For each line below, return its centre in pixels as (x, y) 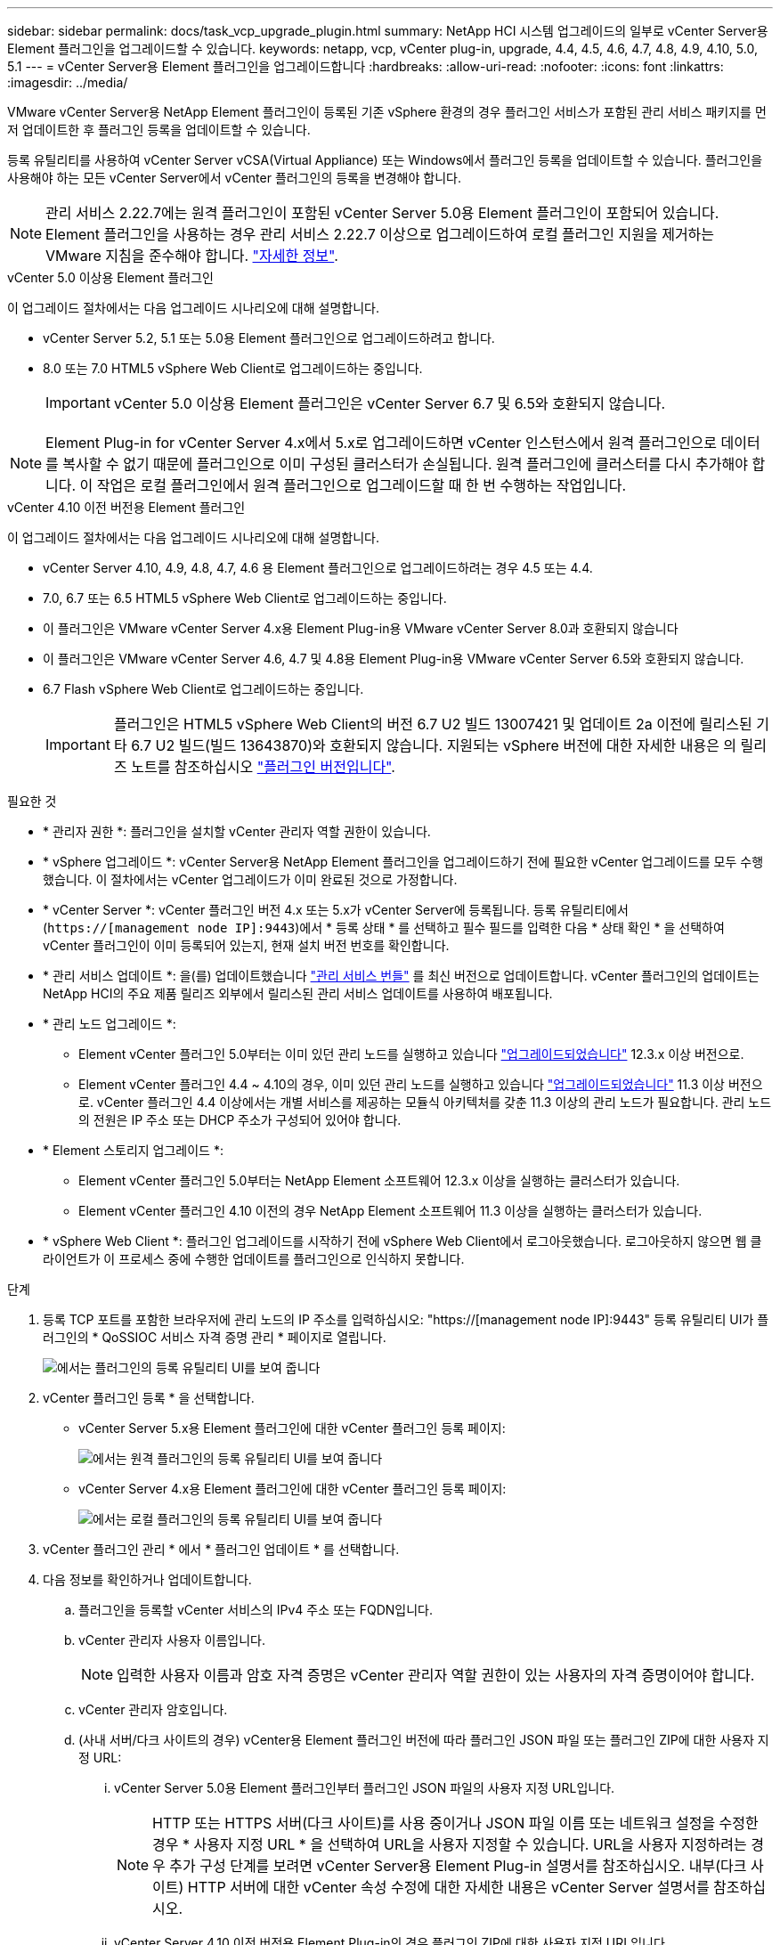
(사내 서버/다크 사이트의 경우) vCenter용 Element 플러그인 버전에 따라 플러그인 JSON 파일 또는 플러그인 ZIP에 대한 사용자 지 (424, 1740)
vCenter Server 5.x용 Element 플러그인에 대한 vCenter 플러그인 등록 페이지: (292, 1428)
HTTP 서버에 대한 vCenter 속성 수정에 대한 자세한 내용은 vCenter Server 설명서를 (448, 1887)
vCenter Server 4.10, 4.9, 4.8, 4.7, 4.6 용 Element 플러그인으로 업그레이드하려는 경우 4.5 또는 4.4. (318, 568)
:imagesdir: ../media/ (68, 82)
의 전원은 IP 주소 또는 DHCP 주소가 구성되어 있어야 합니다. (240, 1120)
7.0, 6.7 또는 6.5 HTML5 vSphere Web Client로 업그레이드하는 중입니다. (245, 598)
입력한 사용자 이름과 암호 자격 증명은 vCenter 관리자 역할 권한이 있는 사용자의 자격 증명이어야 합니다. (436, 1675)
